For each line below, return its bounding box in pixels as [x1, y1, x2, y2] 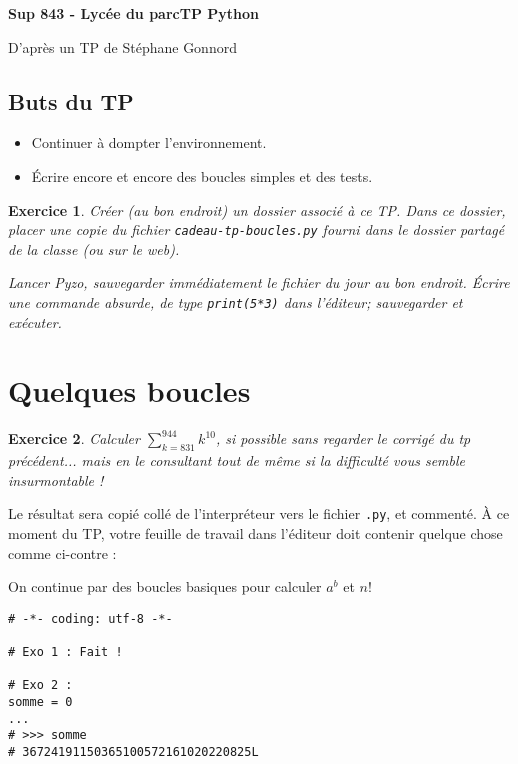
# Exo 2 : [8, 678, 73, 693]
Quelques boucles [8, 370, 251, 411]
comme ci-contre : [8, 542, 117, 563]
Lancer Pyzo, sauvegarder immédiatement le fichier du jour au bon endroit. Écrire [8, 272, 510, 293]
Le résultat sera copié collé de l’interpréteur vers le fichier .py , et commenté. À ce [8, 503, 510, 524]
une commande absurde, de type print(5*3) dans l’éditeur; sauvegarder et [8, 292, 463, 313]
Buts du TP [8, 85, 134, 116]
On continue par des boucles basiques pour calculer [8, 576, 322, 597]
